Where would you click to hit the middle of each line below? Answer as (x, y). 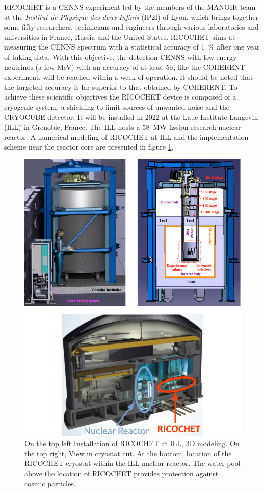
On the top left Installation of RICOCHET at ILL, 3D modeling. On (132, 443)
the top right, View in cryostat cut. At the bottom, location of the (128, 453)
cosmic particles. (50, 483)
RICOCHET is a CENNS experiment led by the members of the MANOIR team (130, 7)
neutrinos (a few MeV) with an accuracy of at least (84, 67)
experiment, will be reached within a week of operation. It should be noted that (129, 77)
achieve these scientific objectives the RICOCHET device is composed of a (120, 97)
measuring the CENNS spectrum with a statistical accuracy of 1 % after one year (132, 47)
